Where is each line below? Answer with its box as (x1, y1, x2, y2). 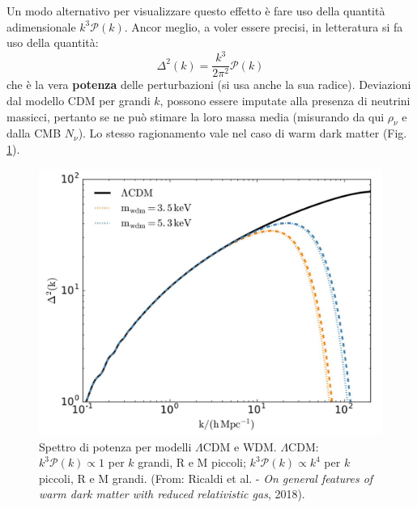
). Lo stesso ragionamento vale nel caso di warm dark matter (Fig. (78, 125, 407, 142)
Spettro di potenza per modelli (39, 438, 192, 455)
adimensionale (6, 18, 76, 35)
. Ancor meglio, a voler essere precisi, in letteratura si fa (124, 18, 403, 35)
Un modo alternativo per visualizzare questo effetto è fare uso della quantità (6, 2, 385, 19)
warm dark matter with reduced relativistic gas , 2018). (39, 485, 305, 502)
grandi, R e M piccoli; (138, 454, 246, 471)
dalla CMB (6, 125, 62, 142)
